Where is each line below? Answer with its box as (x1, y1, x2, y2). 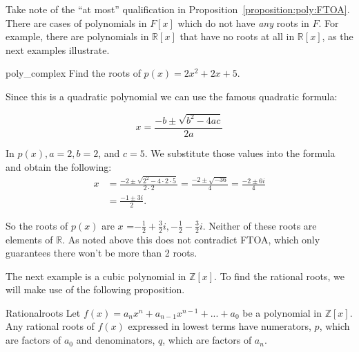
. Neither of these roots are (202, 218, 317, 232)
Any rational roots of (6, 319, 95, 333)
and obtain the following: (6, 159, 112, 174)
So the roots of (6, 218, 68, 232)
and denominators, (76, 333, 155, 347)
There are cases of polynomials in (6, 15, 147, 30)
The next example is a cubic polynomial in (6, 268, 186, 283)
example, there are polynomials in (6, 29, 149, 44)
